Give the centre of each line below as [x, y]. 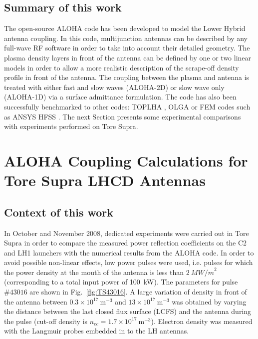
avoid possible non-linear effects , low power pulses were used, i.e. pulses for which [129, 262]
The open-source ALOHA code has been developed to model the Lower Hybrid [125, 28]
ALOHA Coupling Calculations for [126, 160]
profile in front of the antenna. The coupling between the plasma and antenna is [127, 77]
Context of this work [59, 212]
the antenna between [36, 301]
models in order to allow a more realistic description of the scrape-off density [122, 67]
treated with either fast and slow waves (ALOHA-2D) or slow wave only [114, 87]
